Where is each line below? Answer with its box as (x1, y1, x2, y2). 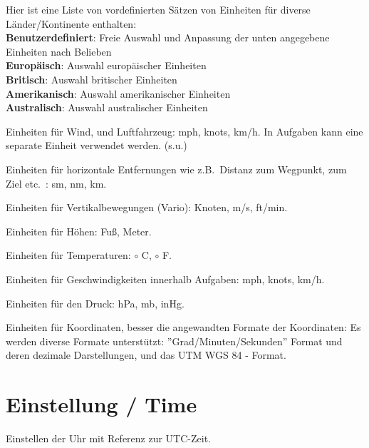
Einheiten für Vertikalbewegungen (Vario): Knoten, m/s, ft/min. (6, 200, 288, 215)
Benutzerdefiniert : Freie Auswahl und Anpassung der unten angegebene (6, 30, 330, 45)
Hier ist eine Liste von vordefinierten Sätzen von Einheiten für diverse (6, 2, 311, 16)
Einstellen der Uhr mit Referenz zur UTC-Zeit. (6, 431, 211, 445)
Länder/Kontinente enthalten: (6, 16, 137, 31)
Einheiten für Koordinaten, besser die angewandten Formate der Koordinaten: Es (6, 320, 361, 335)
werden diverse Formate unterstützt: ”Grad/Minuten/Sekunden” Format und (6, 333, 343, 348)
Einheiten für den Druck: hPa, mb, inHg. (6, 295, 184, 310)
